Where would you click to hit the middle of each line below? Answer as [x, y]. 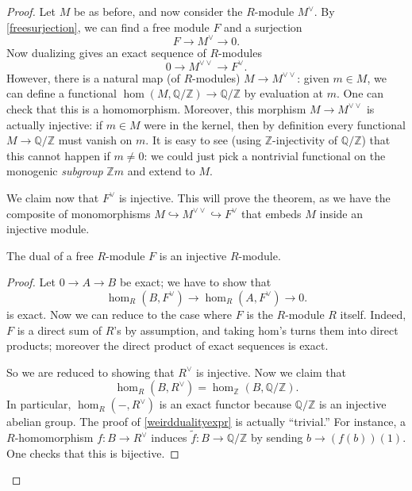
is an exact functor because [225, 404]
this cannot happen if [58, 155]
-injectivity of [305, 140]
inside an [341, 213]
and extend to [161, 171]
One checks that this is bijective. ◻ [93, 453]
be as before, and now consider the [158, 11]
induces [169, 437]
